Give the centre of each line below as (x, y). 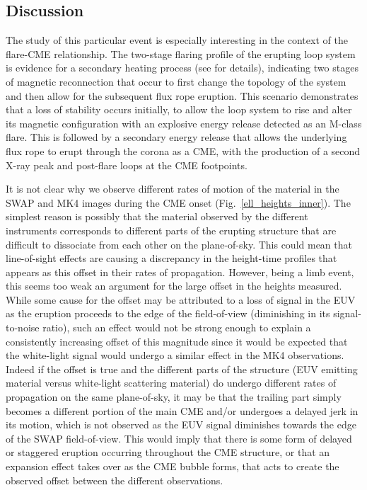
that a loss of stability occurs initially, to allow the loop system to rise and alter (179, 109)
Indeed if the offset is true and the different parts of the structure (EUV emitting (182, 369)
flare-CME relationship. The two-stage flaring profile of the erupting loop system (181, 53)
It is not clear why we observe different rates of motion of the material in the (173, 189)
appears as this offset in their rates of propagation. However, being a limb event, (180, 272)
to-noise (23, 327)
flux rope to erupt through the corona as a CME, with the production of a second (183, 150)
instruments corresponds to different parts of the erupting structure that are (171, 230)
